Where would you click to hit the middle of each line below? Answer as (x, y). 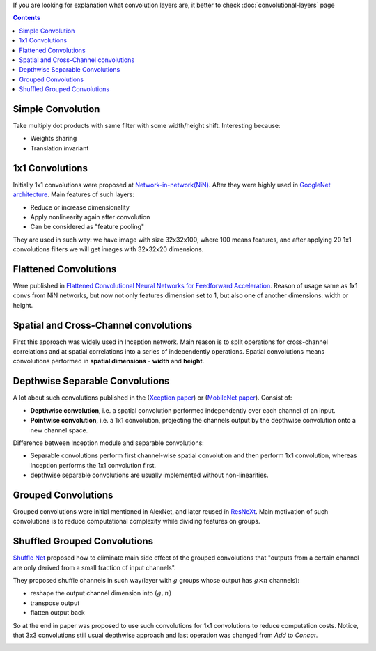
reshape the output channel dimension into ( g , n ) (101, 593)
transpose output (55, 603)
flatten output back (57, 613)
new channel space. (59, 430)
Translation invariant (60, 148)
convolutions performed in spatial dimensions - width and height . (109, 361)
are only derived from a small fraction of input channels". (95, 567)
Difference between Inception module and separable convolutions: (109, 443)
